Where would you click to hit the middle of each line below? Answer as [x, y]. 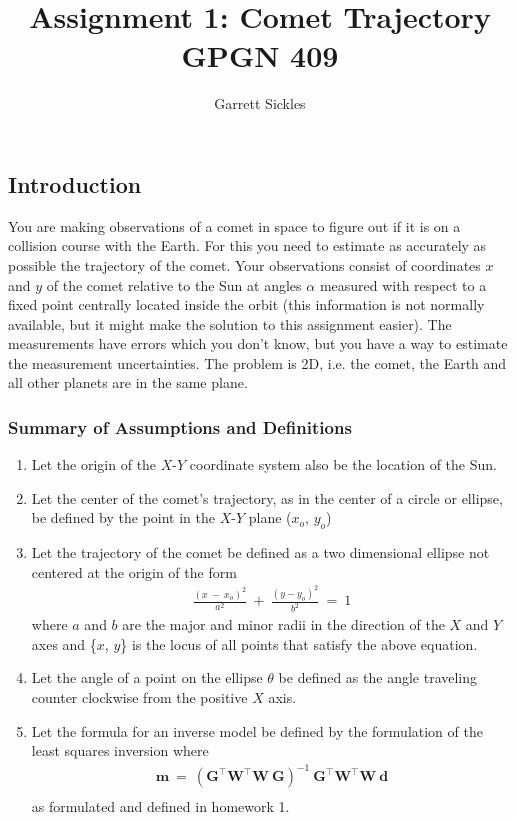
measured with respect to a [403, 284]
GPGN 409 [260, 55]
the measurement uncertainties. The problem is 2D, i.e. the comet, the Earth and [257, 362]
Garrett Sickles [260, 103]
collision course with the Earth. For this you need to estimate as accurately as [247, 245]
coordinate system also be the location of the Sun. [343, 464]
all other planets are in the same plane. [128, 382]
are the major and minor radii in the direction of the [283, 624]
